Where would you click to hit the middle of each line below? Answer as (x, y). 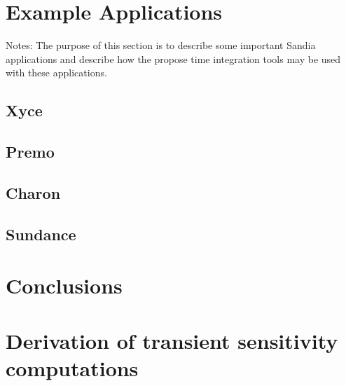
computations (72, 367)
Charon (33, 192)
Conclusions (64, 285)
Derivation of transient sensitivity (172, 340)
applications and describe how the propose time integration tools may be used (173, 58)
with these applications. (56, 73)
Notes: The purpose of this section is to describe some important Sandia (161, 45)
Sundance (41, 234)
